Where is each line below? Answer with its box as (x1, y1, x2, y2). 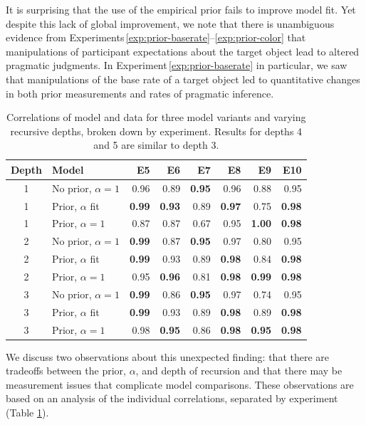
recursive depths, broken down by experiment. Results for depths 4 (10, 123, 303, 138)
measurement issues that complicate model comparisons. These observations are (6, 377, 354, 392)
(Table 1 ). (6, 405, 49, 419)
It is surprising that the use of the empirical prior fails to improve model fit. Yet (6, 2, 356, 16)
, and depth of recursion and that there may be (135, 363, 343, 378)
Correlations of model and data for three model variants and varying (6, 110, 306, 125)
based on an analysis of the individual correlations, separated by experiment (6, 391, 338, 406)
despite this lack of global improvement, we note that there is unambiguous (6, 16, 335, 31)
